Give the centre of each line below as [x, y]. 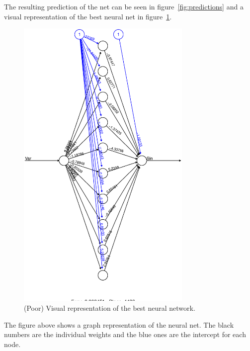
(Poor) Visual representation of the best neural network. [110, 307]
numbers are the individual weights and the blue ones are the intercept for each [125, 334]
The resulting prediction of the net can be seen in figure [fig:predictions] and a [124, 6]
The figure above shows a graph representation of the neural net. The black [119, 324]
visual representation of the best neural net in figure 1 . [88, 16]
